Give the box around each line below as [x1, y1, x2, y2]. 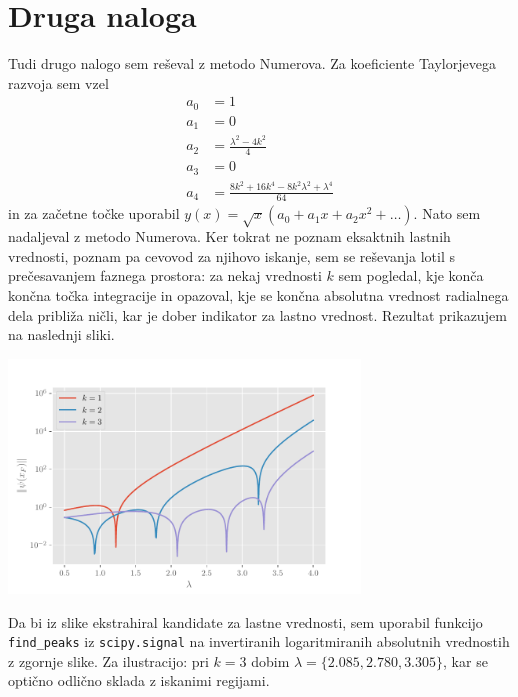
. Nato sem [413, 203, 481, 224]
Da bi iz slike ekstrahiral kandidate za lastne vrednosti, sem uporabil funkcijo [8, 611, 483, 632]
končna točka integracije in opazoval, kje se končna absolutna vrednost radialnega [8, 284, 509, 305]
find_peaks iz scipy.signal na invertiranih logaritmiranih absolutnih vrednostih [8, 631, 510, 652]
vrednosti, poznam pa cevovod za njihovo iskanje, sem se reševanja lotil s [8, 245, 455, 266]
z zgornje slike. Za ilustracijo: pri [8, 650, 209, 671]
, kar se [443, 650, 488, 671]
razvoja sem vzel [8, 72, 109, 93]
